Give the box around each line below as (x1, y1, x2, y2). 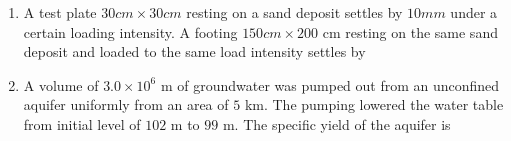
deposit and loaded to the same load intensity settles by (23, 41, 366, 62)
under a (450, 2, 498, 22)
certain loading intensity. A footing (23, 21, 238, 42)
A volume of (23, 74, 99, 95)
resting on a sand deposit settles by (186, 2, 403, 22)
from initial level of (23, 113, 141, 134)
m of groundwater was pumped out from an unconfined (160, 74, 500, 95)
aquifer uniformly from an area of (23, 94, 229, 115)
